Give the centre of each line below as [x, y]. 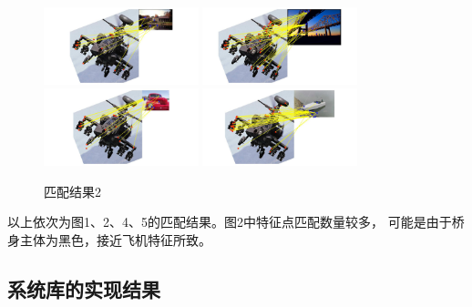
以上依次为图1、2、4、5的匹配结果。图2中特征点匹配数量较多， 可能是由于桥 [236, 222]
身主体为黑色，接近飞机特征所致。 [109, 239]
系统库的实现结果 [84, 288]
